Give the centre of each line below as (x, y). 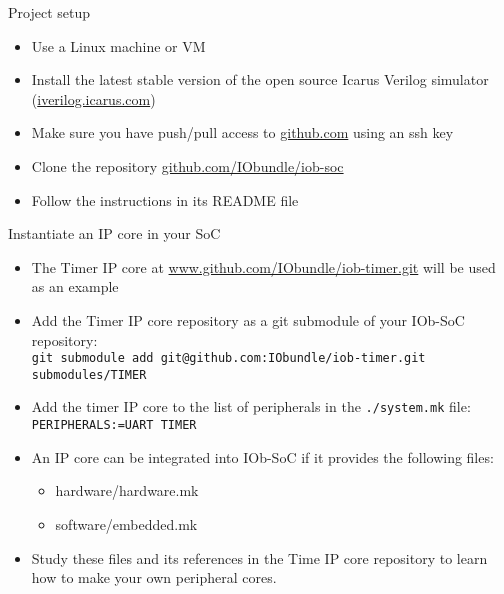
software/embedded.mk (126, 523)
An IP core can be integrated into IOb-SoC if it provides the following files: (262, 456)
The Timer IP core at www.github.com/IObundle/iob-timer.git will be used (263, 266)
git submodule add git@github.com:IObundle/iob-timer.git (228, 358)
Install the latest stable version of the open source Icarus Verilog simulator (260, 79)
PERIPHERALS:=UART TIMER (114, 425)
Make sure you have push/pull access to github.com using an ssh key (242, 132)
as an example (75, 286)
